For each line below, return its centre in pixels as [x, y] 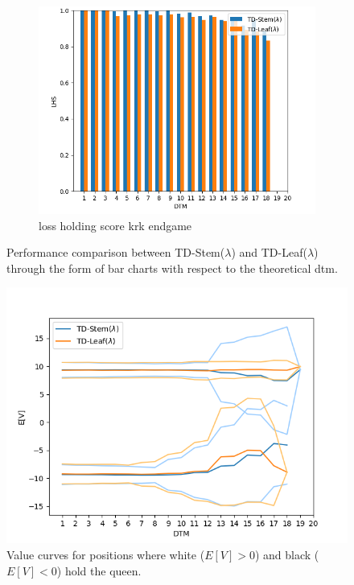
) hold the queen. [99, 570]
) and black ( [287, 554]
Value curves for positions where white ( [106, 554]
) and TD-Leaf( [269, 252]
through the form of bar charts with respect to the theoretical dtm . [172, 268]
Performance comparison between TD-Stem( [116, 252]
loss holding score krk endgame [115, 225]
